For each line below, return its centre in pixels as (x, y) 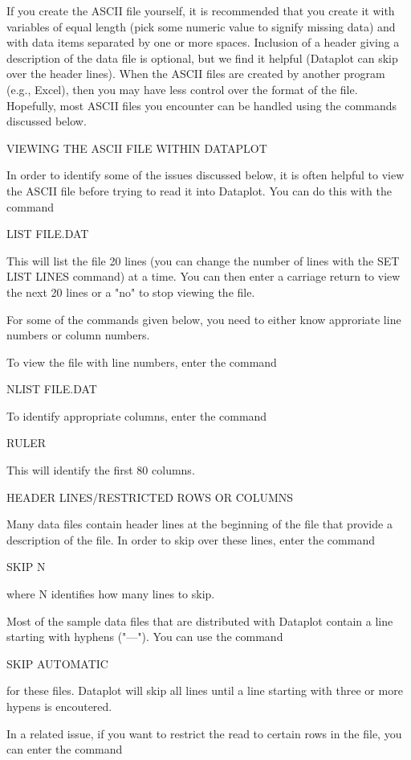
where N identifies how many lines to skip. (111, 594)
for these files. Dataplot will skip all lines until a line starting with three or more (205, 690)
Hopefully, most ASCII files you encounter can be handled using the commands (202, 105)
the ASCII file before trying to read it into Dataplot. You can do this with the (199, 190)
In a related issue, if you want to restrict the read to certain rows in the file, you (204, 733)
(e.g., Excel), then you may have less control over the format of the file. (182, 89)
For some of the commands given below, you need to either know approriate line (204, 319)
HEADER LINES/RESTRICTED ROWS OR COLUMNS (150, 497)
